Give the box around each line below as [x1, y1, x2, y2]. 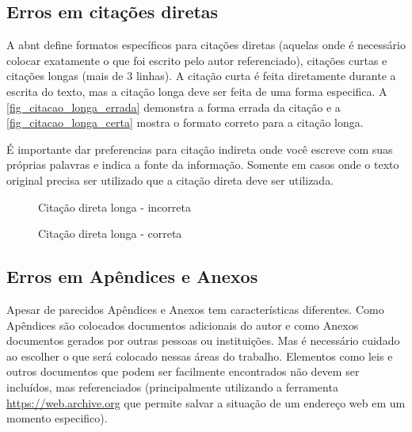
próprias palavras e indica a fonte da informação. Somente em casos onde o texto [6, 156, 399, 173]
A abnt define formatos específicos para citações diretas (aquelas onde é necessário [6, 36, 406, 53]
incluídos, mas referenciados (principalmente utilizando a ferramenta [6, 378, 338, 395]
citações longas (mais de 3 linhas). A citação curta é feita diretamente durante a [6, 67, 396, 84]
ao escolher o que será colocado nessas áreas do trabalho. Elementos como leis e [6, 347, 393, 364]
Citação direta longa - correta [38, 225, 182, 242]
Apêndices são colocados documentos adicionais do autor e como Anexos [6, 316, 359, 333]
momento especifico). [6, 410, 108, 426]
